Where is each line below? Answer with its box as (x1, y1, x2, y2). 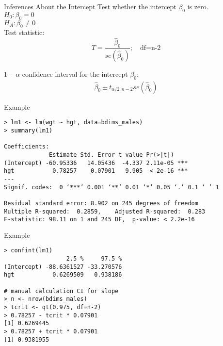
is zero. (187, 1, 208, 11)
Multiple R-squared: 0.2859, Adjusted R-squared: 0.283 (4, 208, 206, 215)
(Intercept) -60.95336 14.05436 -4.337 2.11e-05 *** (4, 159, 188, 166)
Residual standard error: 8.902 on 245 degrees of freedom (4, 199, 198, 207)
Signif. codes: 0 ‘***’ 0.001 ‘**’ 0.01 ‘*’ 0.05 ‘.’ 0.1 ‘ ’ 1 (4, 183, 219, 191)
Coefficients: (4, 143, 49, 150)
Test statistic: (4, 27, 45, 37)
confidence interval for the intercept (22, 68, 128, 79)
